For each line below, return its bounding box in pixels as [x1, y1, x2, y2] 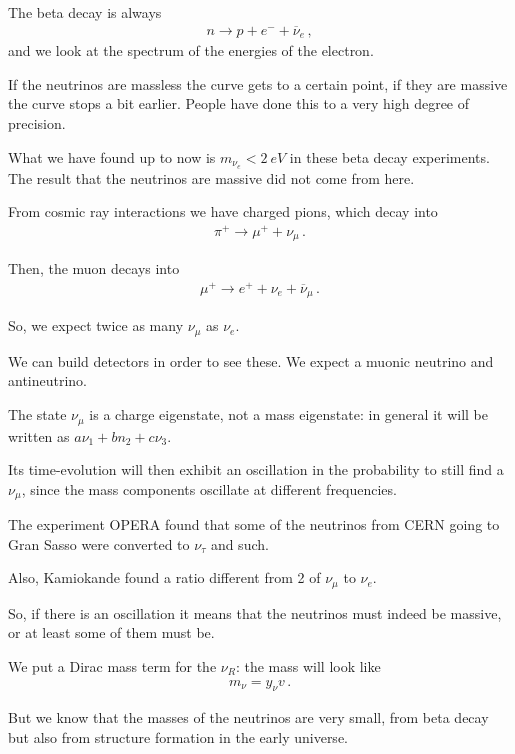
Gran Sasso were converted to [8, 533, 190, 554]
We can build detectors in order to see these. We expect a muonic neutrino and [8, 350, 494, 371]
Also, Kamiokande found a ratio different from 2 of [8, 567, 321, 588]
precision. [8, 113, 66, 134]
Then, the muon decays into [8, 258, 180, 279]
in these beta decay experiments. [289, 146, 490, 167]
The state [8, 404, 67, 425]
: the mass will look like [235, 656, 381, 676]
